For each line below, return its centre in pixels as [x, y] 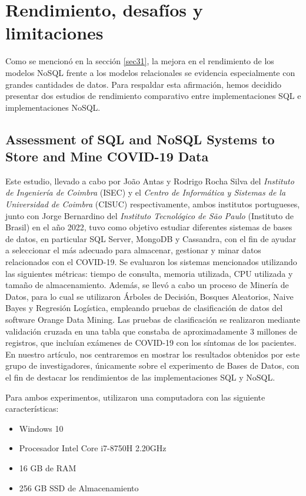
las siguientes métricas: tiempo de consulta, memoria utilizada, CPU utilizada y [149, 273]
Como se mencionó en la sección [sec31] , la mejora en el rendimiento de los [140, 61]
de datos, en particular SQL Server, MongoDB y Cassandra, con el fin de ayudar [151, 238]
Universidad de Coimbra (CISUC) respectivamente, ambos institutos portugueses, [153, 204]
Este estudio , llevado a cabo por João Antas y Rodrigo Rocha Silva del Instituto [150, 181]
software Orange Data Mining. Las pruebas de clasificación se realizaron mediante [153, 319]
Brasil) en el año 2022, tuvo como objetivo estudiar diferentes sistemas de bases [149, 227]
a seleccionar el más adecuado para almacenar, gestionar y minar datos [133, 250]
